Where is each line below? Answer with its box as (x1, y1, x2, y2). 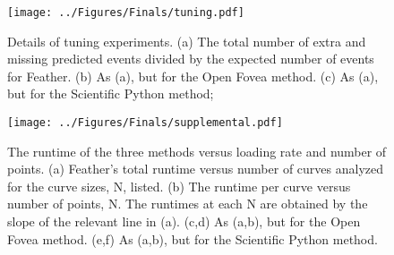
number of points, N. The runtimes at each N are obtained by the (7, 194, 368, 213)
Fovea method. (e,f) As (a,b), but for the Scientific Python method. (7, 229, 378, 248)
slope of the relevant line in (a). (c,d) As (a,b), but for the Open (7, 212, 361, 231)
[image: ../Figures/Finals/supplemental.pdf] (7, 116, 283, 130)
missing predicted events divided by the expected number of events (7, 49, 374, 68)
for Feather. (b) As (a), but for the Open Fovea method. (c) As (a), (7, 66, 379, 85)
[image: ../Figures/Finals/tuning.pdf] (7, 6, 244, 19)
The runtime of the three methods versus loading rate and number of (7, 141, 387, 160)
